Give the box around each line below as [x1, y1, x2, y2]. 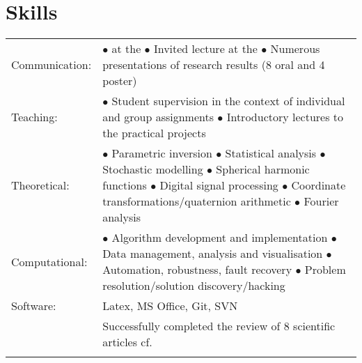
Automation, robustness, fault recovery [102, 261, 292, 278]
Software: [11, 298, 56, 314]
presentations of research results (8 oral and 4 [102, 56, 325, 73]
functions [102, 177, 147, 194]
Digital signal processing [159, 177, 278, 194]
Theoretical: [11, 177, 70, 194]
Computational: [11, 253, 88, 270]
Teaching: [11, 109, 58, 125]
